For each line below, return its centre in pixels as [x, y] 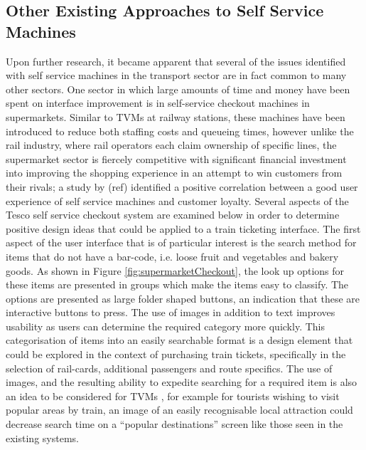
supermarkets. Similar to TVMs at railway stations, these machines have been [176, 116]
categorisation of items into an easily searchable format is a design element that [179, 340]
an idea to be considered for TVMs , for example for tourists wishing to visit [173, 396]
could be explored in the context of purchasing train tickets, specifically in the [176, 354]
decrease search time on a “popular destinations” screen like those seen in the [174, 424]
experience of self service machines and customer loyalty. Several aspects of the [177, 200]
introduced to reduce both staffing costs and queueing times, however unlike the [180, 131]
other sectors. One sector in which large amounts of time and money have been [178, 89]
